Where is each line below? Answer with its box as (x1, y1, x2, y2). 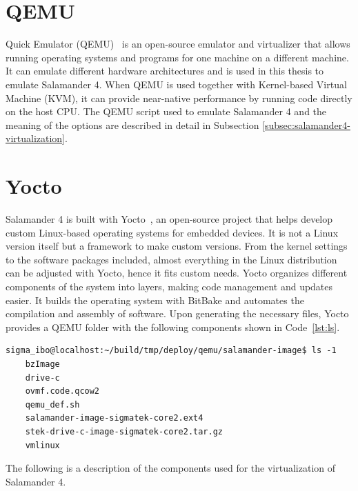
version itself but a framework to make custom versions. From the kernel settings (6, 239, 348, 253)
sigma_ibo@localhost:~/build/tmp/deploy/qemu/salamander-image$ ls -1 (6, 345, 337, 356)
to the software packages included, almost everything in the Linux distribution (6, 252, 337, 266)
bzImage (25, 359, 60, 369)
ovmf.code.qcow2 (25, 386, 100, 397)
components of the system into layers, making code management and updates (6, 279, 333, 293)
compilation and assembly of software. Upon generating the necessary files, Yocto (6, 306, 349, 321)
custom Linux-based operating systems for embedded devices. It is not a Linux (6, 225, 339, 239)
